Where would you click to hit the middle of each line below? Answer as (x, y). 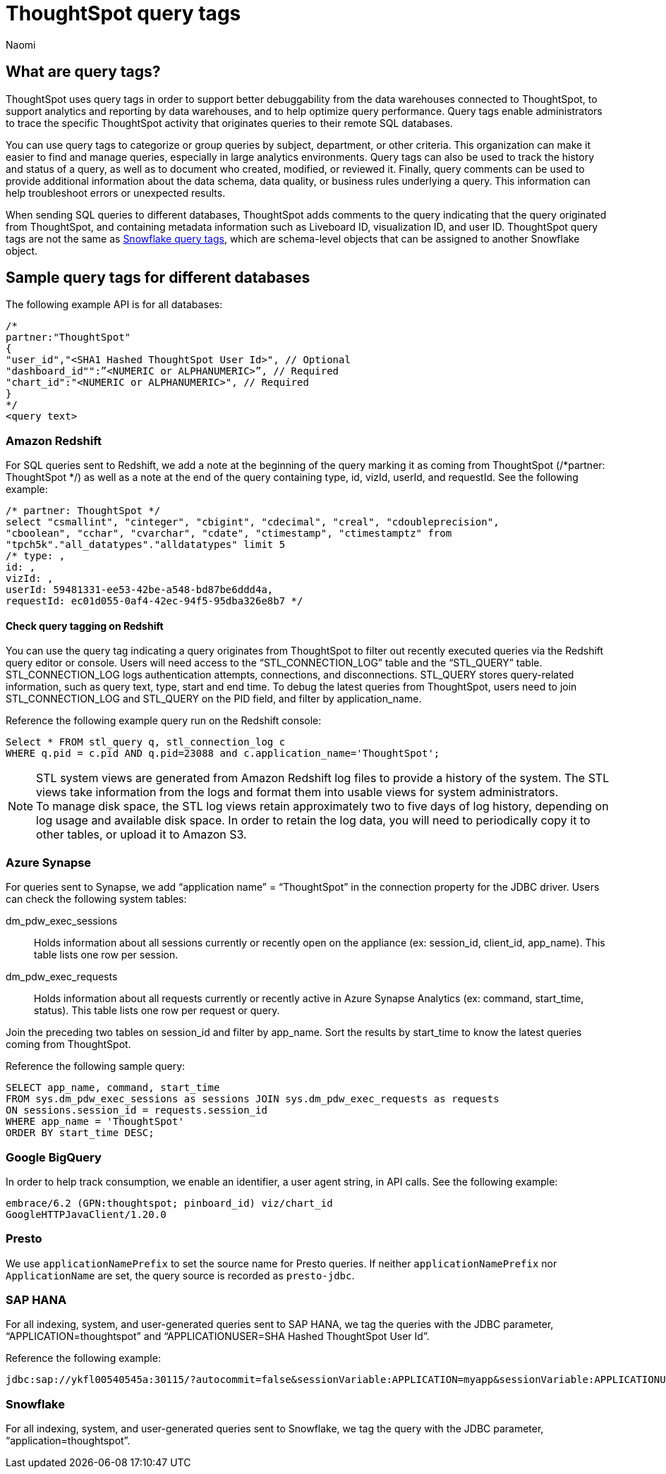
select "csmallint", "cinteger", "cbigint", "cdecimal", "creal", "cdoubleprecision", (253, 522)
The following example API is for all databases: (114, 305)
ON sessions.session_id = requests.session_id (137, 1110)
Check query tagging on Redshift (85, 626)
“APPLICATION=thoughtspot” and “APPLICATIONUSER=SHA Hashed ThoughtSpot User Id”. (218, 1336)
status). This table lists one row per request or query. (157, 1011)
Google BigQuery (54, 1157)
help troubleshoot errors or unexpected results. (116, 193)
